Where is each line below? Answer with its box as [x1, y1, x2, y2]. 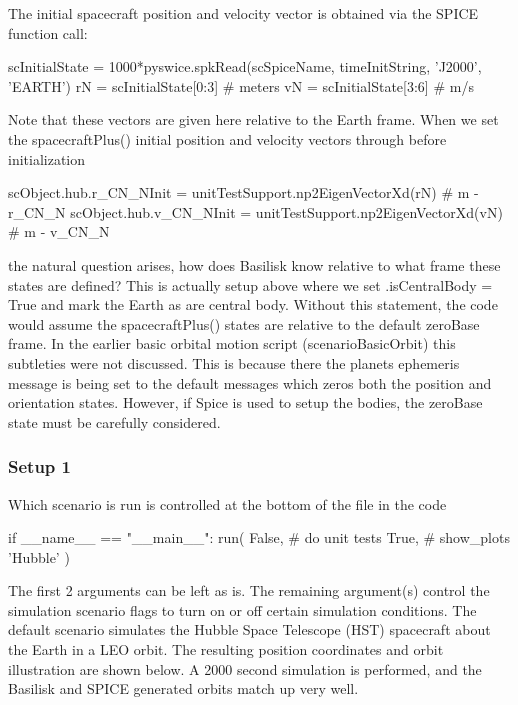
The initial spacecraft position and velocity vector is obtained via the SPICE [8, 3, 479, 23]
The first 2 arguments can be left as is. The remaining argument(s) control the [8, 580, 490, 601]
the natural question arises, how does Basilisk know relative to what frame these [8, 254, 501, 275]
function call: [8, 22, 88, 43]
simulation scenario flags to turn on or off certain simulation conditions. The [8, 599, 477, 620]
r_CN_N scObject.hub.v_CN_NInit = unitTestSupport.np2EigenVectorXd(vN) [8, 201, 503, 222]
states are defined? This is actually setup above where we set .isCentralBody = [8, 274, 493, 295]
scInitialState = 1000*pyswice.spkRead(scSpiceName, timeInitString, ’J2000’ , [8, 56, 482, 77]
